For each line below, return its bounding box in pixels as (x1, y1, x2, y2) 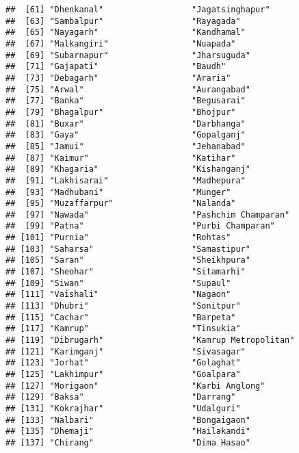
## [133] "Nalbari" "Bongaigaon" (5, 415, 250, 425)
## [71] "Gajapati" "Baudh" (5, 62, 226, 72)
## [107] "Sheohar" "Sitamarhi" (5, 267, 246, 277)
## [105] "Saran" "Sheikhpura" (5, 255, 250, 266)
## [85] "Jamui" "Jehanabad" (5, 141, 246, 151)
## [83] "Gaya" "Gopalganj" (5, 130, 246, 140)
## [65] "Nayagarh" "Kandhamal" (5, 27, 246, 38)
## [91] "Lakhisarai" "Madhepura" (5, 175, 246, 185)
